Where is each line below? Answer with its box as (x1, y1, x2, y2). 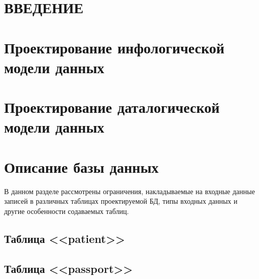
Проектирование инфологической (4, 37, 224, 57)
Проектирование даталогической (4, 97, 220, 117)
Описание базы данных (4, 156, 159, 177)
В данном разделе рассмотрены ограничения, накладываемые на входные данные (4, 185, 255, 196)
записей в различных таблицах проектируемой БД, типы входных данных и (4, 196, 238, 206)
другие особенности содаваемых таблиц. (4, 205, 129, 216)
